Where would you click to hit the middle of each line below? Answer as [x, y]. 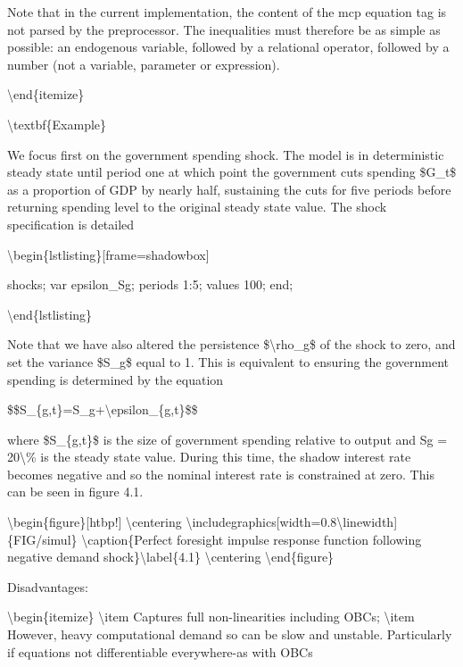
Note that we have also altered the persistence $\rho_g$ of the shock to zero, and [231, 344]
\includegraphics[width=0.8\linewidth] [292, 522]
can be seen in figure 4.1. [75, 492]
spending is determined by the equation [116, 379]
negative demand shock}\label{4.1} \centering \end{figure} [171, 557]
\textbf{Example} [57, 124]
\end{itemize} [46, 94]
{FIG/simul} [42, 539]
